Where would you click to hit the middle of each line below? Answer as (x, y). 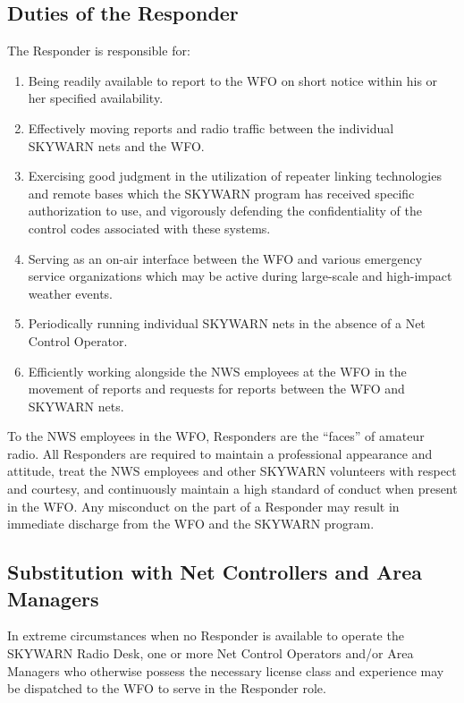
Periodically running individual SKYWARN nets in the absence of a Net (227, 323)
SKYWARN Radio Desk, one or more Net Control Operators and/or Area (211, 653)
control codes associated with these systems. (149, 228)
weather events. (71, 293)
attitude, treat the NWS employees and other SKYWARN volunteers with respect (232, 471)
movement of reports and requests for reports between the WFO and (216, 389)
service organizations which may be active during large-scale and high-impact (240, 276)
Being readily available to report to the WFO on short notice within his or (233, 80)
